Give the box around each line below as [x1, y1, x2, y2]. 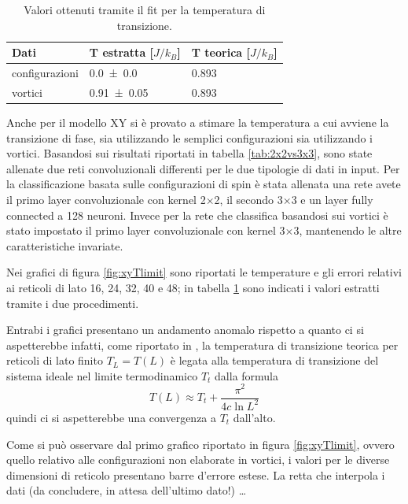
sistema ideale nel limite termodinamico [6, 367, 198, 384]
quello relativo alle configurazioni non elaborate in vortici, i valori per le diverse [6, 451, 390, 468]
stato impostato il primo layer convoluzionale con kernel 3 [6, 222, 285, 239]
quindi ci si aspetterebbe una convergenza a [6, 409, 217, 425]
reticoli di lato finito [6, 352, 103, 369]
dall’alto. [233, 409, 276, 425]
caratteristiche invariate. [6, 237, 123, 254]
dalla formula [215, 367, 279, 384]
